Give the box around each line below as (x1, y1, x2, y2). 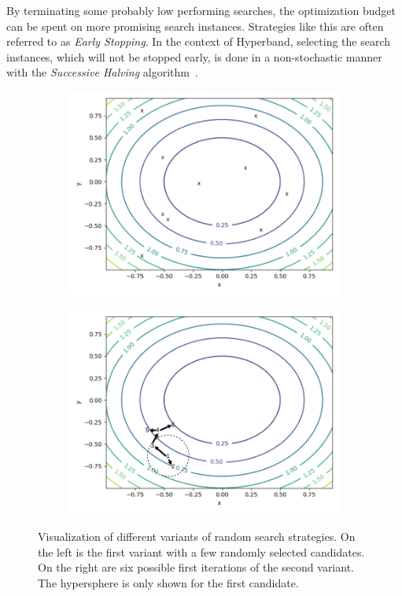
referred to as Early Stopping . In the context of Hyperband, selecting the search (6, 33, 391, 50)
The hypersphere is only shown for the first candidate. (38, 574, 299, 590)
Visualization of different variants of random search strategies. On (38, 527, 356, 544)
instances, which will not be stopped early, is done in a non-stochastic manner (6, 48, 382, 65)
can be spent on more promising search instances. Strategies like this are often (6, 17, 384, 34)
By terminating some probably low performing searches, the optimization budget (6, 2, 396, 18)
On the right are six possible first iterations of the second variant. (38, 559, 354, 576)
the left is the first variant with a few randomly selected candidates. (38, 543, 365, 560)
